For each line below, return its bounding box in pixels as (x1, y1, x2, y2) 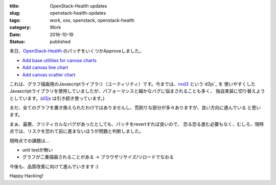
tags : (9, 17, 21, 23)
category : (9, 24, 31, 31)
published (50, 38, 71, 44)
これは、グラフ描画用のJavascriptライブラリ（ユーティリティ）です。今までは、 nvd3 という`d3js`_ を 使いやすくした (9, 81, 256, 87)
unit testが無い (22, 147, 53, 153)
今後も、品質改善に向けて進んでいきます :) (9, 163, 99, 169)
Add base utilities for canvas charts (22, 57, 97, 63)
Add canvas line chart (22, 64, 68, 71)
